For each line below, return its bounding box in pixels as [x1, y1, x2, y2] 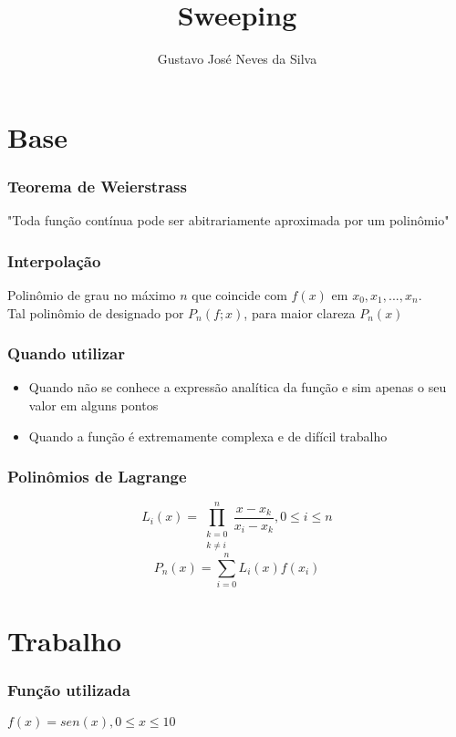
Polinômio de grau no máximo [7, 285, 176, 304]
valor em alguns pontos [28, 395, 159, 414]
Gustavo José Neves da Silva [157, 49, 317, 68]
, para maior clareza [244, 303, 356, 322]
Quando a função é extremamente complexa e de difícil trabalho [28, 426, 388, 445]
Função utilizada [7, 679, 130, 701]
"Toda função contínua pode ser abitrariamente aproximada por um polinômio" [7, 211, 450, 230]
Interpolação [7, 249, 101, 272]
